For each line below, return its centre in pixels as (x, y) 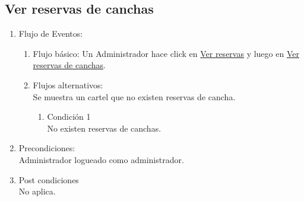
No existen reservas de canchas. (104, 128)
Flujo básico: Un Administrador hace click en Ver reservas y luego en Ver (166, 53)
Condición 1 (69, 117)
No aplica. (37, 191)
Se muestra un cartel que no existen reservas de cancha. (134, 96)
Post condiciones (49, 179)
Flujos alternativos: (68, 84)
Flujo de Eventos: (51, 33)
